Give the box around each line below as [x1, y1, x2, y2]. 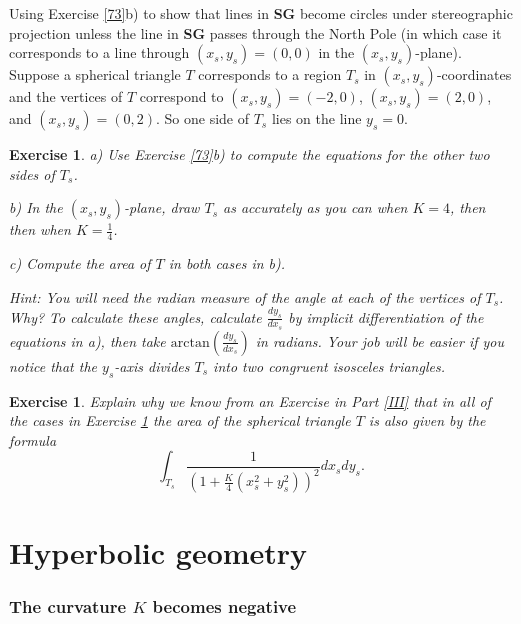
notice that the [9, 355, 98, 376]
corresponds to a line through [9, 42, 190, 63]
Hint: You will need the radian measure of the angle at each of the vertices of [9, 286, 481, 307]
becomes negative [152, 593, 297, 618]
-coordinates [436, 64, 512, 85]
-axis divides [114, 355, 190, 376]
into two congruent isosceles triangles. [213, 355, 445, 376]
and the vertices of [9, 86, 123, 107]
